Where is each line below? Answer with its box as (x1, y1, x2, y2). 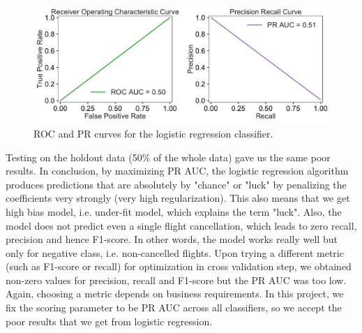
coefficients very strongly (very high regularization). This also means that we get (6, 191, 350, 205)
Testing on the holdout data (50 (6, 149, 142, 164)
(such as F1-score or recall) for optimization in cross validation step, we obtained (6, 259, 352, 274)
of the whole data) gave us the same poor (153, 149, 331, 164)
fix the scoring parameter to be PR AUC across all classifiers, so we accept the (6, 300, 342, 315)
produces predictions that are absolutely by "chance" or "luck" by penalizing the (6, 177, 347, 191)
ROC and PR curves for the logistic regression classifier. (33, 126, 273, 140)
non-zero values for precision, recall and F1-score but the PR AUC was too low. (6, 272, 347, 287)
